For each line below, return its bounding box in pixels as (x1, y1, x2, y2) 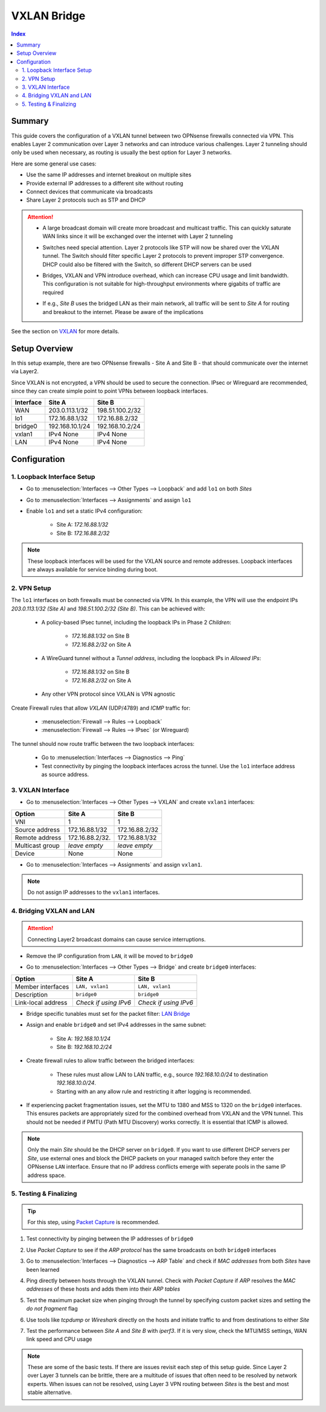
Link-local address (14, 998, 68, 1007)
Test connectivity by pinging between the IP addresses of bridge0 (26, 1235, 193, 1242)
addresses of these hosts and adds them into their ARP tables (26, 1285, 181, 1292)
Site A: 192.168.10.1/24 (56, 1035, 111, 1042)
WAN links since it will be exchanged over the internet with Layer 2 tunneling (42, 233, 233, 240)
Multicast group (14, 841, 60, 850)
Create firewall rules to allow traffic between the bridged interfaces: (26, 1057, 195, 1064)
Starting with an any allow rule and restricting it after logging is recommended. (56, 1088, 252, 1095)
